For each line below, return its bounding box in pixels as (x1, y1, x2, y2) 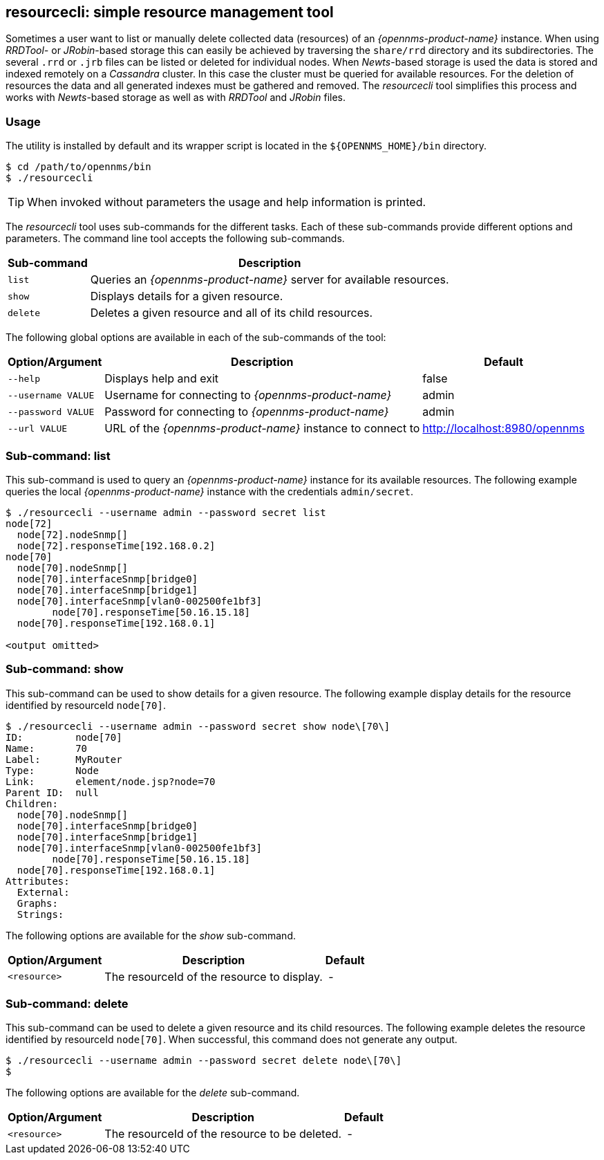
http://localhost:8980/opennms (422, 421, 585, 436)
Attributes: (6, 875, 70, 887)
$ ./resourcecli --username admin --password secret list (6, 506, 326, 518)
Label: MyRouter (6, 753, 122, 765)
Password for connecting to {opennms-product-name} (104, 405, 389, 419)
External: (17, 886, 70, 898)
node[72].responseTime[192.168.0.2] (17, 540, 216, 551)
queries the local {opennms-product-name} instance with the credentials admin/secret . (6, 485, 414, 497)
